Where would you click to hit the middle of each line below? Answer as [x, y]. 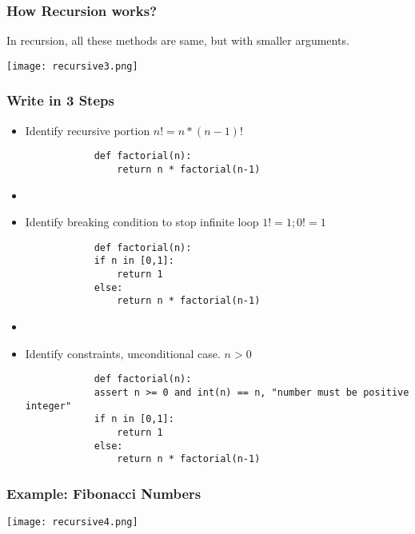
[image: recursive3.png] [72, 66]
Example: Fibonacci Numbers [104, 493]
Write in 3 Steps [60, 100]
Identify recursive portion [88, 130]
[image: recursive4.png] [72, 522]
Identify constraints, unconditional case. [123, 353]
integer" [48, 406]
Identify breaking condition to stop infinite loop [142, 222]
